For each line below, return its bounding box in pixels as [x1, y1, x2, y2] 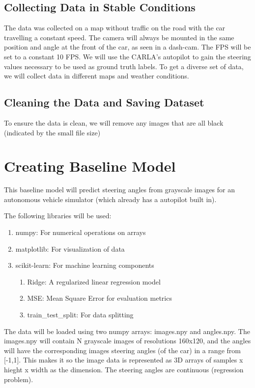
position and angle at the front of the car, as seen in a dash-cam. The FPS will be [4, 42, 251, 52]
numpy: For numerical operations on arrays [15, 227, 146, 237]
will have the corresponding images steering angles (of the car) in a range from [4, 345, 241, 355]
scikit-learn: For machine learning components [15, 260, 154, 270]
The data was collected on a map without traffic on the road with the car [4, 23, 226, 33]
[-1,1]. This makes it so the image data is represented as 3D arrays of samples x [4, 355, 243, 365]
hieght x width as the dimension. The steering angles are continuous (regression [4, 364, 244, 374]
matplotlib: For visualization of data [15, 243, 125, 254]
